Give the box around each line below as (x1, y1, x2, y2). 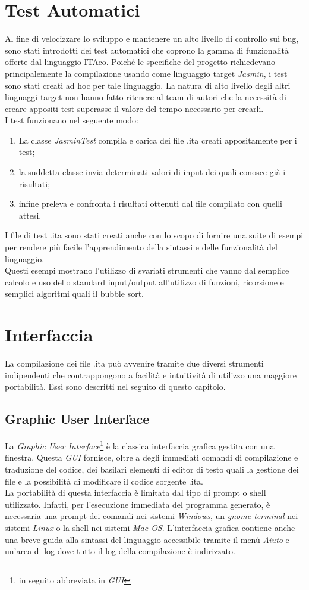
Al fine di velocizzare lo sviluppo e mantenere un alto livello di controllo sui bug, (5, 32, 299, 45)
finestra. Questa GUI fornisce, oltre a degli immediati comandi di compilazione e (5, 451, 298, 464)
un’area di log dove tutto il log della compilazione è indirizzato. (5, 545, 235, 557)
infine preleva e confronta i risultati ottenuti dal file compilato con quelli (18, 197, 282, 210)
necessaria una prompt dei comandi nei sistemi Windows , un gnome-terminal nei (5, 510, 298, 522)
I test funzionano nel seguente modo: (5, 114, 138, 126)
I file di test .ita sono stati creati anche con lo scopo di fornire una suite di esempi (5, 229, 304, 241)
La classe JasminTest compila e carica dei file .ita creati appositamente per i (18, 133, 297, 146)
